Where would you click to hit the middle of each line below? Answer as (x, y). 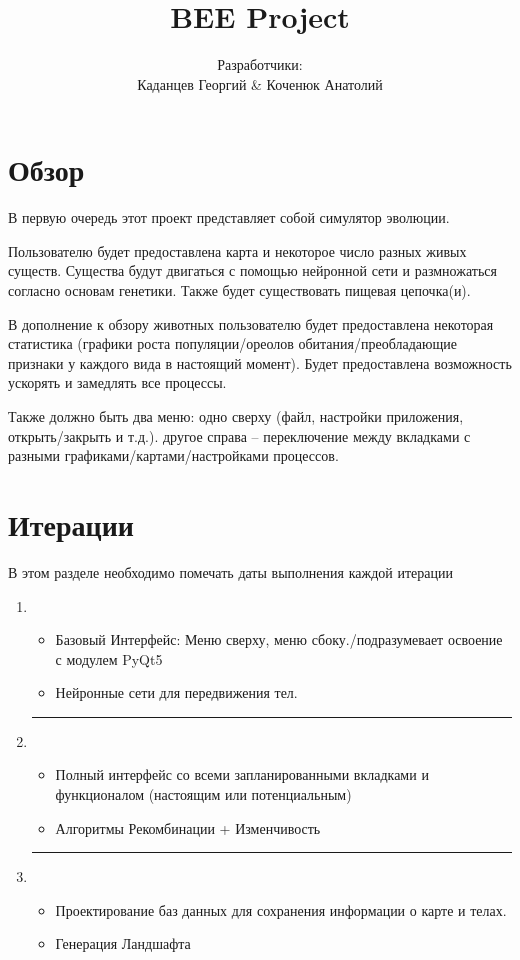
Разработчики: (260, 64)
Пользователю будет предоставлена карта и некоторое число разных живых (237, 250)
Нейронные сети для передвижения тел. (176, 692)
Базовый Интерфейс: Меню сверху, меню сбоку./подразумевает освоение (279, 639)
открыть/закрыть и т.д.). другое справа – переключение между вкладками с (239, 435)
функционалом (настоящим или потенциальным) (203, 794)
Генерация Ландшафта (123, 943)
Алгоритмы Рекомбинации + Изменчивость (188, 827)
